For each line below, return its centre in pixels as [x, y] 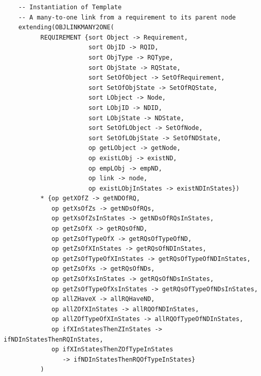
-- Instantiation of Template [70, 7]
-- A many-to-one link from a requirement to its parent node [127, 17]
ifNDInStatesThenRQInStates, [54, 339]
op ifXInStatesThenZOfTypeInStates [112, 350]
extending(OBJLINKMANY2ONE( [66, 27]
